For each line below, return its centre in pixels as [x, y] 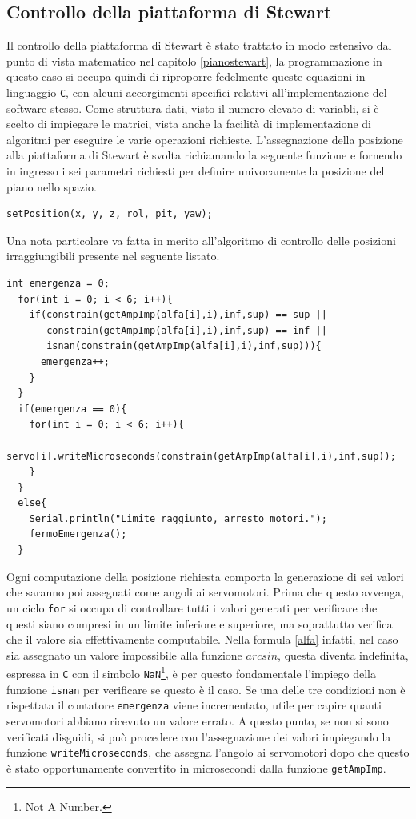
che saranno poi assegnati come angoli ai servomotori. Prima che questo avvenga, [205, 592]
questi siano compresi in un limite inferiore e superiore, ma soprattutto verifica [200, 623]
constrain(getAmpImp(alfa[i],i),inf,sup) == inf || [187, 330]
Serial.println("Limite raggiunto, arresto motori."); [178, 518]
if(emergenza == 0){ [72, 409]
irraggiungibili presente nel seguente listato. [113, 256]
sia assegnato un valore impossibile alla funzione [124, 654]
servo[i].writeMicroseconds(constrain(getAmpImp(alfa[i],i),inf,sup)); [201, 456]
